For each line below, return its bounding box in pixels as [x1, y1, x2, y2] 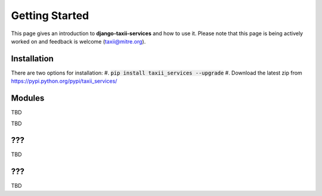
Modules [11, 93, 45, 104]
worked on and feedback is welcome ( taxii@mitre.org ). [11, 38, 146, 45]
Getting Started [11, 9, 89, 22]
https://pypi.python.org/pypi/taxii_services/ [11, 77, 117, 85]
